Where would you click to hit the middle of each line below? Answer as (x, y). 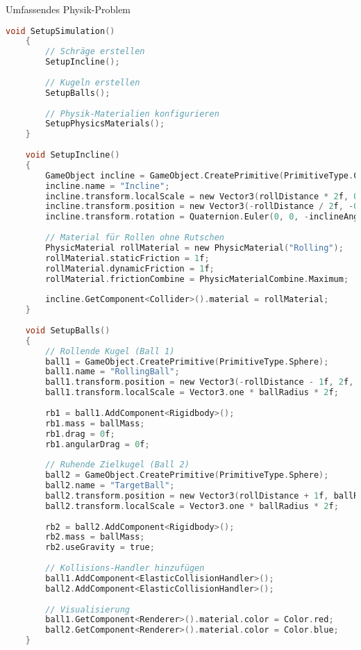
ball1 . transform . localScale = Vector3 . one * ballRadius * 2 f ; (192, 393)
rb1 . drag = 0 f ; (80, 434)
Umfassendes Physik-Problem (68, 9)
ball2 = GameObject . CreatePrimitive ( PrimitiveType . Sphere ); (187, 475)
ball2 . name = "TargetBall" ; (110, 486)
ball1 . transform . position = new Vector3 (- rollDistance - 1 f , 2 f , (200, 382)
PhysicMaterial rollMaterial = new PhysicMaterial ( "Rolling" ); (194, 248)
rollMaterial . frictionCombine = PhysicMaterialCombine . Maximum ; (197, 279)
